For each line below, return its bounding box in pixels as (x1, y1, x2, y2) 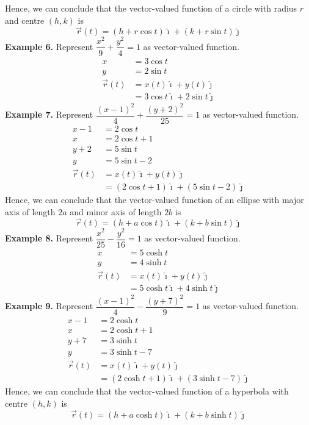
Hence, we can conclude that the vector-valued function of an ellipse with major (5, 193, 304, 206)
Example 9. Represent (5, 299, 93, 312)
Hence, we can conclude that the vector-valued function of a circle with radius (5, 2, 297, 14)
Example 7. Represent (5, 108, 93, 121)
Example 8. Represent (5, 232, 93, 245)
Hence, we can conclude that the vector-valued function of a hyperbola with (5, 385, 289, 398)
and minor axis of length (70, 205, 162, 218)
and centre (5, 13, 45, 26)
